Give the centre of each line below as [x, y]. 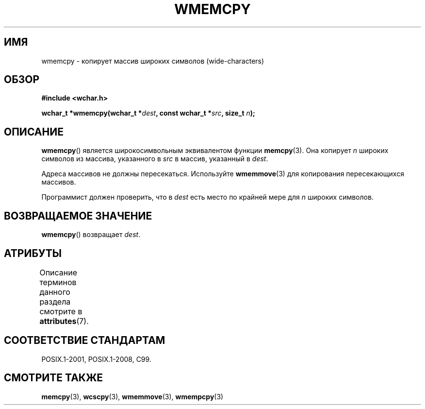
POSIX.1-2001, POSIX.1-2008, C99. [96, 359]
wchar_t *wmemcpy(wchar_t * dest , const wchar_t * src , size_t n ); [148, 113]
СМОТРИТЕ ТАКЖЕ [54, 378]
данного [55, 292]
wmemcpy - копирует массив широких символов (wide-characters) [153, 61]
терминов [58, 282]
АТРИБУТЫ [33, 253]
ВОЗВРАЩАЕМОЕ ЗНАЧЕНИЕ [78, 216]
